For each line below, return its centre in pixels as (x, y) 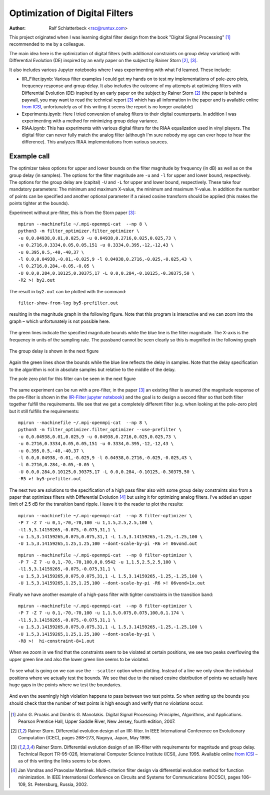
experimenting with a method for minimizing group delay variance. (90, 121)
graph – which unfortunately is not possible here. (59, 321)
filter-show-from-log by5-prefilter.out (68, 303)
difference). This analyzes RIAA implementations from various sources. (95, 142)
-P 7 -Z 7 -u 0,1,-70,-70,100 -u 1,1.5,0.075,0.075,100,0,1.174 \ (101, 613)
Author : (17, 28)
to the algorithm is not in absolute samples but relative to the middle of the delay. (92, 369)
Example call (29, 156)
